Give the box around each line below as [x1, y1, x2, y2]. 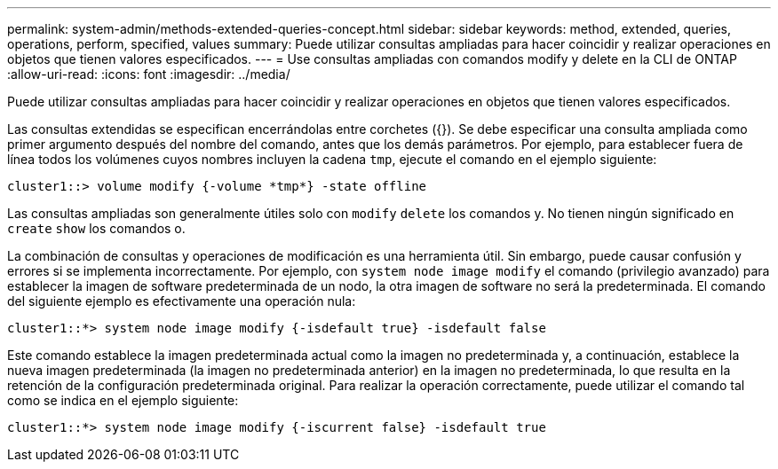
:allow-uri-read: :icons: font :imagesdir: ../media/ [7, 66, 290, 82]
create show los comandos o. [7, 221, 186, 236]
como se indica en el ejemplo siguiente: [7, 393, 239, 408]
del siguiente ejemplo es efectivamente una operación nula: [7, 293, 356, 309]
